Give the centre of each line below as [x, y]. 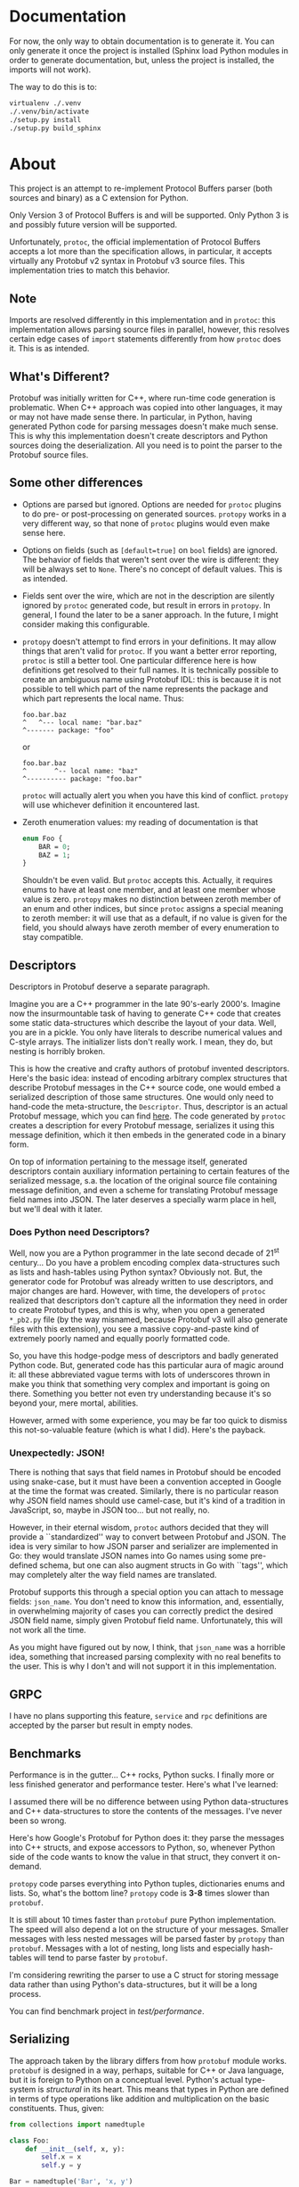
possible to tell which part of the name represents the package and [145, 689]
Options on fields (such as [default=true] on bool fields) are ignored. [149, 549]
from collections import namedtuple [77, 2125]
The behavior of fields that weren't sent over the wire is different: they [150, 559]
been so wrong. [38, 1820]
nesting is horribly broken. [57, 1052]
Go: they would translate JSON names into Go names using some [129, 1556]
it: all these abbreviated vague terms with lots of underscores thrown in [140, 1374]
